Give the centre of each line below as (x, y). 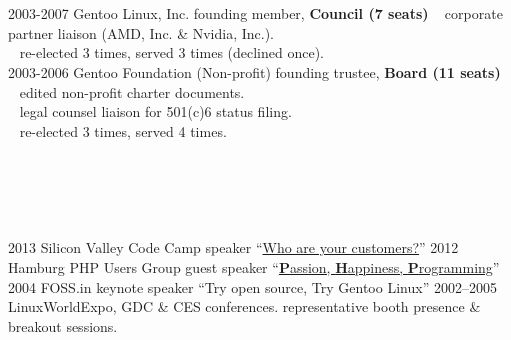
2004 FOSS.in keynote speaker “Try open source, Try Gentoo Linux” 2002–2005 (252, 286)
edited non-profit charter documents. (132, 91)
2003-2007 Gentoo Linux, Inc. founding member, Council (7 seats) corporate (255, 13)
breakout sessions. (63, 325)
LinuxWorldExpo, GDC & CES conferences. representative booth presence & (244, 306)
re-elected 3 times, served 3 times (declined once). (172, 52)
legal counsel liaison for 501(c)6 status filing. (155, 111)
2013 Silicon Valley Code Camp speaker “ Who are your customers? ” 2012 (233, 247)
